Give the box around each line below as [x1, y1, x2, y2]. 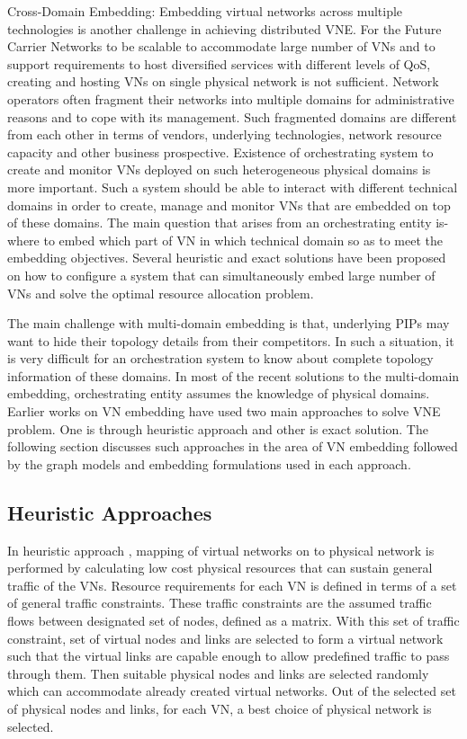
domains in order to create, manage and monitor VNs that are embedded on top [7, 195, 451, 214]
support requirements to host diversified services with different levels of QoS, [7, 54, 431, 73]
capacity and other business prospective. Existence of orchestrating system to [7, 142, 434, 161]
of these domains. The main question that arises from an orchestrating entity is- [7, 213, 449, 232]
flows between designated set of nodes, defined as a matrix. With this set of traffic [7, 611, 460, 630]
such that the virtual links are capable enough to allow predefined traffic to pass [7, 646, 450, 665]
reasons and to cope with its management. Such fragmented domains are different [7, 107, 457, 126]
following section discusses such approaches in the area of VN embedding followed [7, 437, 458, 456]
